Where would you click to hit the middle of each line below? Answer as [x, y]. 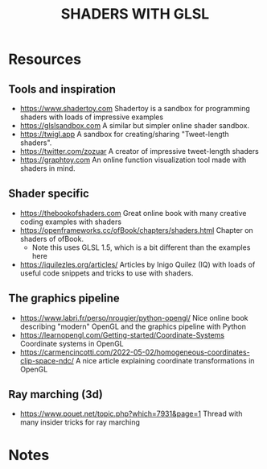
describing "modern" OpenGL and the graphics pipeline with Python [133, 326]
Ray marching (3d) [55, 394]
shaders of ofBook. [52, 239]
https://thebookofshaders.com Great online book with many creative [133, 213]
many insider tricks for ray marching [80, 422]
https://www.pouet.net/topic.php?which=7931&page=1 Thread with [131, 414]
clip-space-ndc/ [47, 360]
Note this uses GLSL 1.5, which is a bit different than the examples [141, 247]
